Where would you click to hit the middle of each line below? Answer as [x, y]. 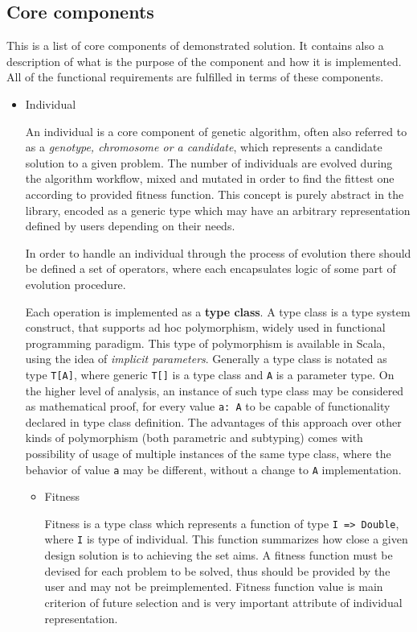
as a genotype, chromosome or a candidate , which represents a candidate [204, 147]
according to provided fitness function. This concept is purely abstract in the [215, 194]
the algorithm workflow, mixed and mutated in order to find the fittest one [210, 178]
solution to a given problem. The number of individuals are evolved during [209, 162]
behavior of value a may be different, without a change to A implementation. [213, 469]
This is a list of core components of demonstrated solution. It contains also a [195, 45]
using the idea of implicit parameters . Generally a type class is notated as [206, 359]
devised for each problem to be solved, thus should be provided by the [217, 570]
